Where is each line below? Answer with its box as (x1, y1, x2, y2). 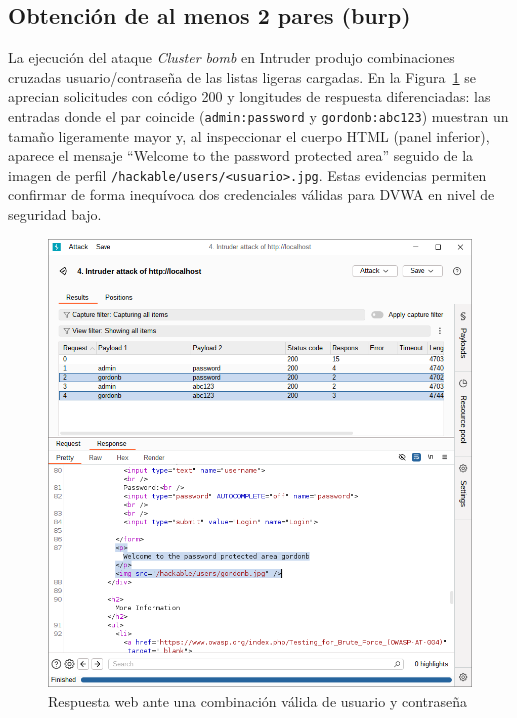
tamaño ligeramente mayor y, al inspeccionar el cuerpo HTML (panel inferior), (8, 125, 490, 146)
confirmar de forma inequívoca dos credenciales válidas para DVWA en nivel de (8, 184, 495, 205)
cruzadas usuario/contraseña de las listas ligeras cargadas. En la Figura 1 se (8, 66, 476, 87)
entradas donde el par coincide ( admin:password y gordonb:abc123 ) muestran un (8, 105, 509, 126)
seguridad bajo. (8, 204, 102, 225)
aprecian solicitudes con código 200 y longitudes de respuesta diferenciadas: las (8, 86, 491, 107)
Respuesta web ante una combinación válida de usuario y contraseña (48, 690, 468, 711)
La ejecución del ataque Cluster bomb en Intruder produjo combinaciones (8, 47, 455, 68)
